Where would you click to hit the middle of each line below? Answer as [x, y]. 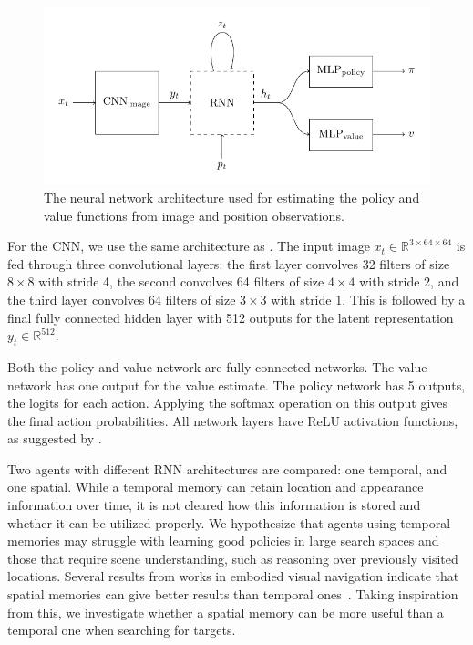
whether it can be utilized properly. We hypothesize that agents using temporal [229, 522]
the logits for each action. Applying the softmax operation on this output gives [228, 403]
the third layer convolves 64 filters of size [122, 299]
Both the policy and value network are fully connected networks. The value [217, 366]
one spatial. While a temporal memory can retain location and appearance [216, 487]
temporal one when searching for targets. [122, 630]
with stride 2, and [409, 281]
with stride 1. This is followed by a [368, 299]
